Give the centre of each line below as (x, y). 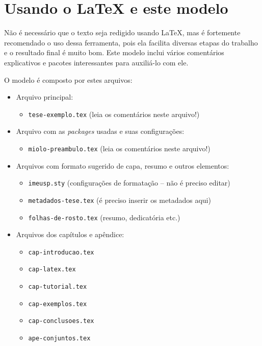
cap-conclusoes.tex (61, 321)
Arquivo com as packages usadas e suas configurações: (100, 131)
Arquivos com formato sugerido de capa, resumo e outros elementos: (123, 165)
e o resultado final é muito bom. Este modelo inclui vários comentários (114, 52)
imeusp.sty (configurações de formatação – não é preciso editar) (129, 183)
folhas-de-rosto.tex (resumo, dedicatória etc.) (104, 217)
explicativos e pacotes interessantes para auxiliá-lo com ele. (96, 62)
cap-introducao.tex (61, 252)
